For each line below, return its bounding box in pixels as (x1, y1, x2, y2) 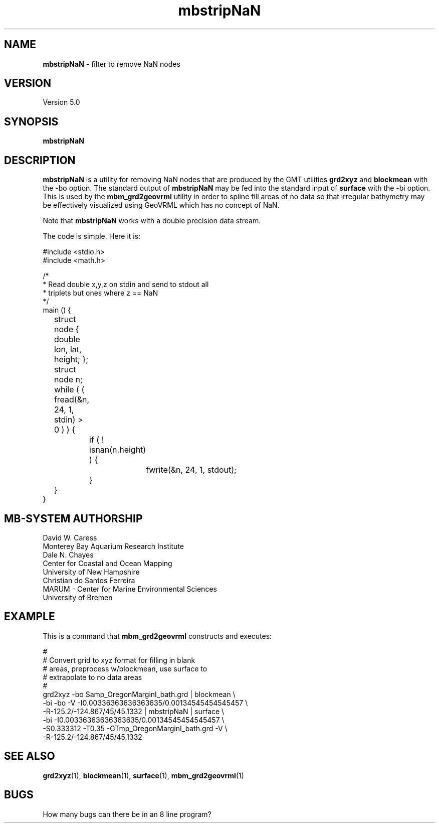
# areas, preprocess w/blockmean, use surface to (43, 664, 207, 673)
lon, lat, (54, 344, 82, 355)
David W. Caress (43, 533, 97, 542)
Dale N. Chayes (43, 550, 94, 559)
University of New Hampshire (43, 567, 140, 576)
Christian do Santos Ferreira (43, 576, 135, 585)
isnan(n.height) (89, 445, 146, 455)
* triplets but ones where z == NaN (43, 289, 158, 298)
